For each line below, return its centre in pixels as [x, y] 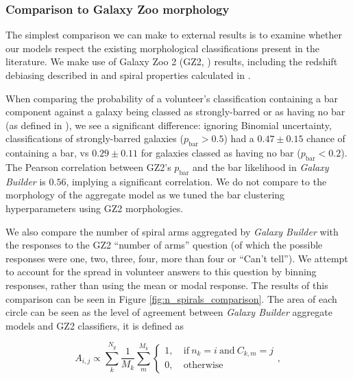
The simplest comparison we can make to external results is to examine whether [174, 35]
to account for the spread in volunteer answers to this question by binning [161, 272]
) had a [239, 138]
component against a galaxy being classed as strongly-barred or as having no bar [175, 112]
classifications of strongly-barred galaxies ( [95, 138]
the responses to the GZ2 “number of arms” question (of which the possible [164, 245]
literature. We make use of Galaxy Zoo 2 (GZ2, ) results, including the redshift [172, 61]
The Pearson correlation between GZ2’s [88, 166]
